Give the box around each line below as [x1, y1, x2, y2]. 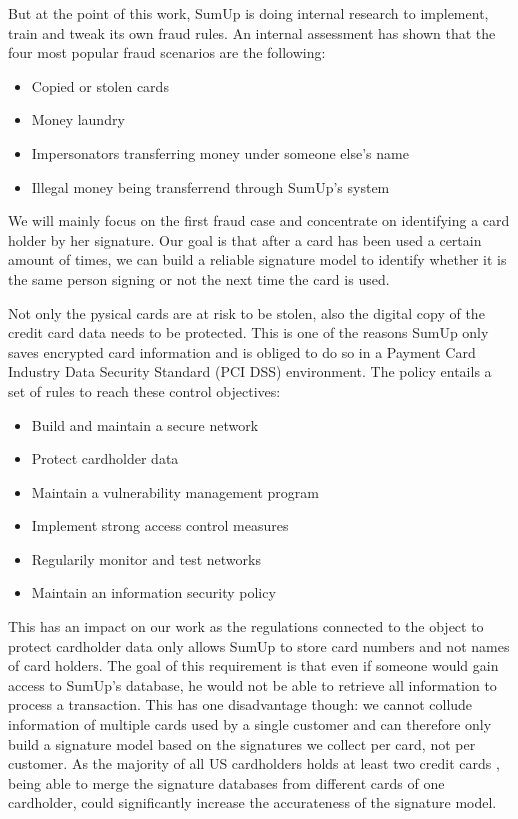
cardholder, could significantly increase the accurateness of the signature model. [8, 792, 497, 813]
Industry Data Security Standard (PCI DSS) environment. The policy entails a [8, 361, 492, 382]
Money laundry [31, 109, 125, 130]
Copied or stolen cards [31, 75, 169, 96]
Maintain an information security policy [31, 582, 276, 603]
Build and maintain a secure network [31, 414, 259, 435]
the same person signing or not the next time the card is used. [8, 268, 390, 289]
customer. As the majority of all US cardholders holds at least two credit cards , [8, 753, 500, 774]
